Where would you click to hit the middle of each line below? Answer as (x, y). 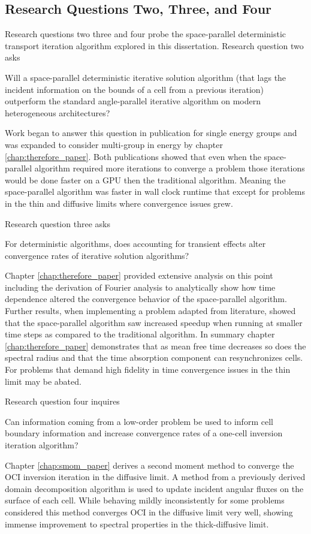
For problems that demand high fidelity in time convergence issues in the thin (148, 369)
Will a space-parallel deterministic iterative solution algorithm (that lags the (146, 77)
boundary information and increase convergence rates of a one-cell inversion (144, 433)
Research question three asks (58, 223)
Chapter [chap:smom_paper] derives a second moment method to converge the (150, 465)
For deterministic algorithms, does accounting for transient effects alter (135, 244)
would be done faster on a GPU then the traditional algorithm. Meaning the (145, 179)
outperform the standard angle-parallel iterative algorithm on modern (133, 101)
